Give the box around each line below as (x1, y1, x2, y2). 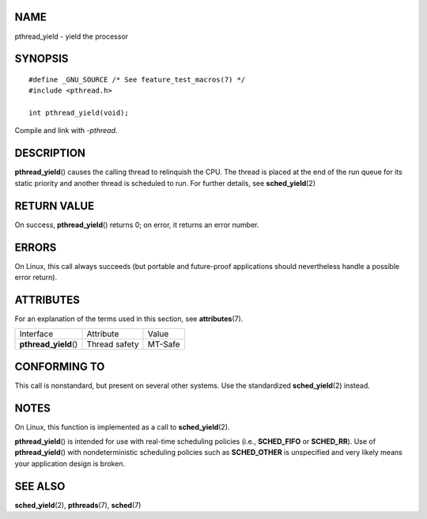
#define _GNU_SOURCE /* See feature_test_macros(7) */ (28, 75, 246, 84)
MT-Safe (147, 339, 181, 350)
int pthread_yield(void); (28, 108, 130, 118)
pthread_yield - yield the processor (14, 32, 129, 41)
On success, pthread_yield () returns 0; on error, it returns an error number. (14, 220, 259, 229)
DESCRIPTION (14, 146, 86, 160)
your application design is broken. (14, 459, 126, 468)
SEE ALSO (14, 479, 66, 493)
